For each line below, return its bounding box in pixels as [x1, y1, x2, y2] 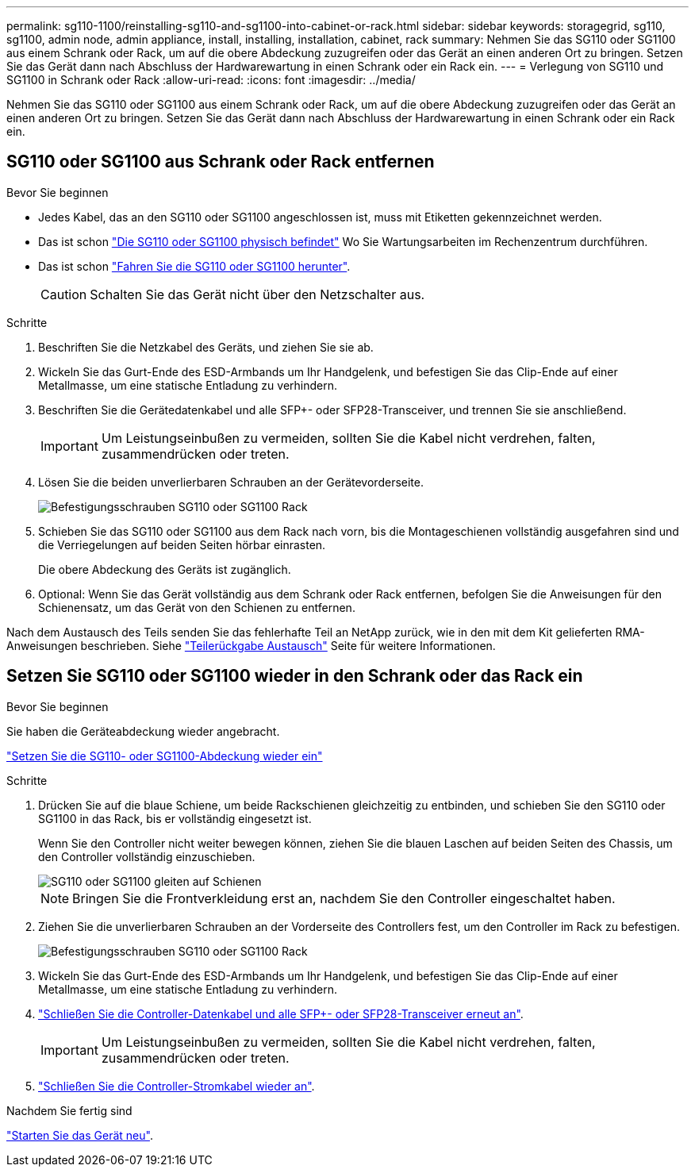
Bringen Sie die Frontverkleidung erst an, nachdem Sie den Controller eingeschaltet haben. [72, 890, 616, 906]
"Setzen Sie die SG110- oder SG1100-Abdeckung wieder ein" [6, 748, 323, 763]
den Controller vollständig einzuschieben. [38, 849, 255, 863]
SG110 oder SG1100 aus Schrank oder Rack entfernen [6, 152, 435, 172]
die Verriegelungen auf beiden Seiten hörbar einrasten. [38, 537, 326, 552]
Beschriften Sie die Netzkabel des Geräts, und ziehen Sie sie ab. [38, 340, 374, 354]
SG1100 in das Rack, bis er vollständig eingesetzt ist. [38, 811, 312, 825]
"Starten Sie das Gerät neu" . [6, 1128, 153, 1142]
